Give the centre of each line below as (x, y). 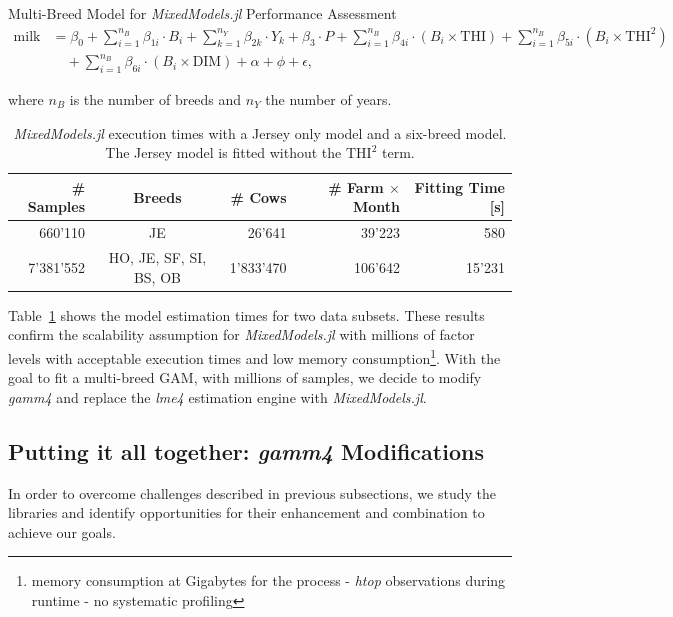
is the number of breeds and (155, 98)
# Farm (356, 186)
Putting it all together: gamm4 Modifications (246, 450)
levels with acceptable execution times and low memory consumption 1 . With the (254, 356)
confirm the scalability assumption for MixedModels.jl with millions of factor (241, 334)
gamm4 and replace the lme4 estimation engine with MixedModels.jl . (217, 396)
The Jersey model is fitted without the (223, 152)
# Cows (258, 196)
